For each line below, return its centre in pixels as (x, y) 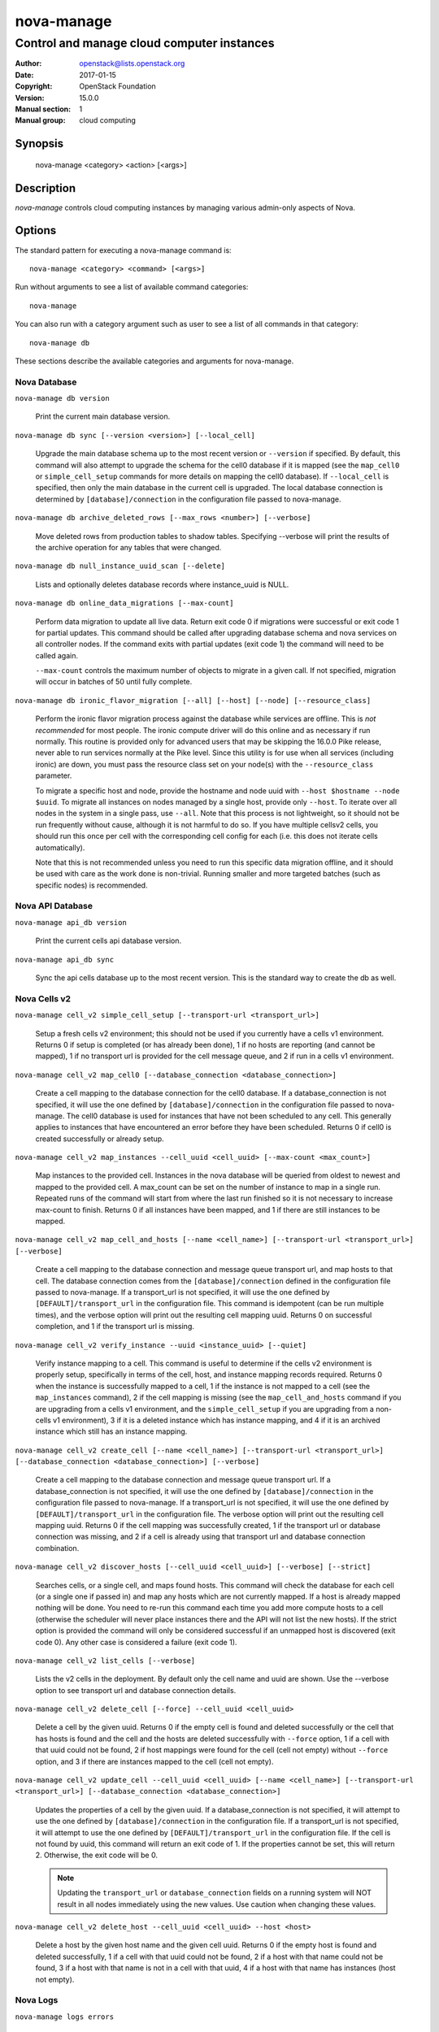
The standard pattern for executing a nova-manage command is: (123, 250)
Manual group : (40, 120)
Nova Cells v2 (43, 998)
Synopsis (39, 143)
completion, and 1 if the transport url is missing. (115, 1326)
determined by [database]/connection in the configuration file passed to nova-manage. (188, 499)
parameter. (54, 775)
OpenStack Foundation (117, 86)
